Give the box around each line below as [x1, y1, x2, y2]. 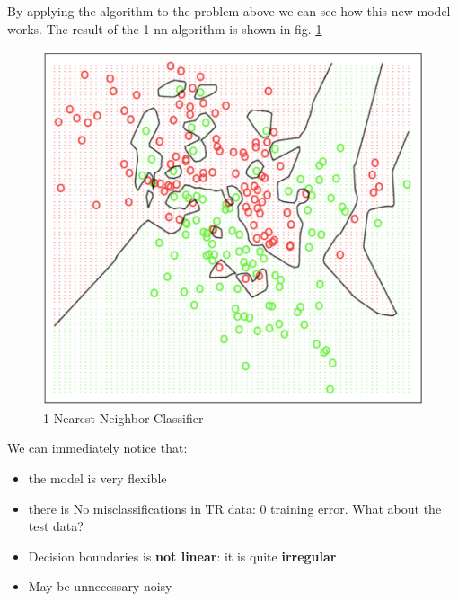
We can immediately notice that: [7, 438, 188, 457]
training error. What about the [270, 499, 442, 517]
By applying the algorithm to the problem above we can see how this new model [7, 2, 451, 20]
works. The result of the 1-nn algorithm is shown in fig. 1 [7, 19, 322, 38]
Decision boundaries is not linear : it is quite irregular [28, 546, 337, 565]
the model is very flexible [28, 468, 167, 487]
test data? [28, 517, 84, 535]
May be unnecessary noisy [28, 577, 172, 596]
